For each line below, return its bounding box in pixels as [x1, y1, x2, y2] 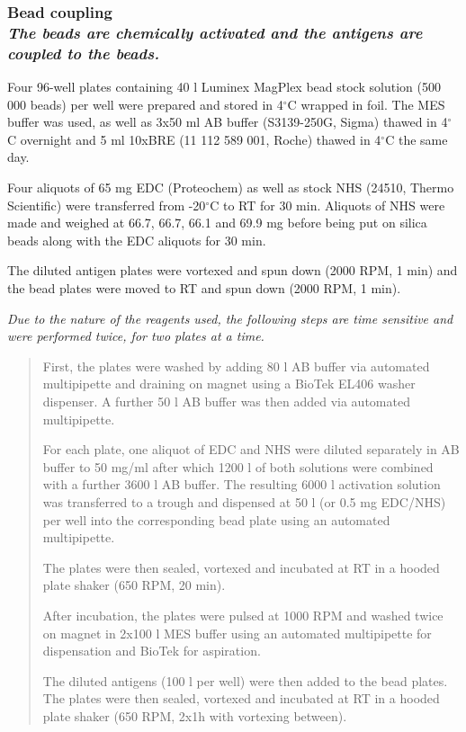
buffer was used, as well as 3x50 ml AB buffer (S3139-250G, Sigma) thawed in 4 [7, 112, 448, 131]
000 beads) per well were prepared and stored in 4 [7, 94, 283, 113]
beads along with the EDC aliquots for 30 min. [7, 230, 266, 249]
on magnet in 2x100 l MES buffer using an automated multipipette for [42, 623, 432, 642]
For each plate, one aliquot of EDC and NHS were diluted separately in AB [42, 440, 460, 459]
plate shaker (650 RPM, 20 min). [42, 576, 226, 594]
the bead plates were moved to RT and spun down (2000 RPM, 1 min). [7, 279, 401, 297]
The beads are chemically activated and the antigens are [7, 21, 423, 43]
